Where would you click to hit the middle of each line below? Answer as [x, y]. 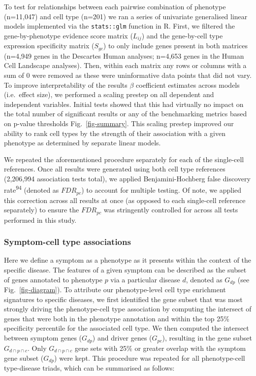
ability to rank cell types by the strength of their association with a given [115, 133]
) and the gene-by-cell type [182, 35]
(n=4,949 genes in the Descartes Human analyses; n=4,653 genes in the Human [124, 55]
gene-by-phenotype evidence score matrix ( [68, 35]
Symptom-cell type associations [67, 242]
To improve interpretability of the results [66, 85]
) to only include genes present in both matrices [175, 46]
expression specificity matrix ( [49, 46]
